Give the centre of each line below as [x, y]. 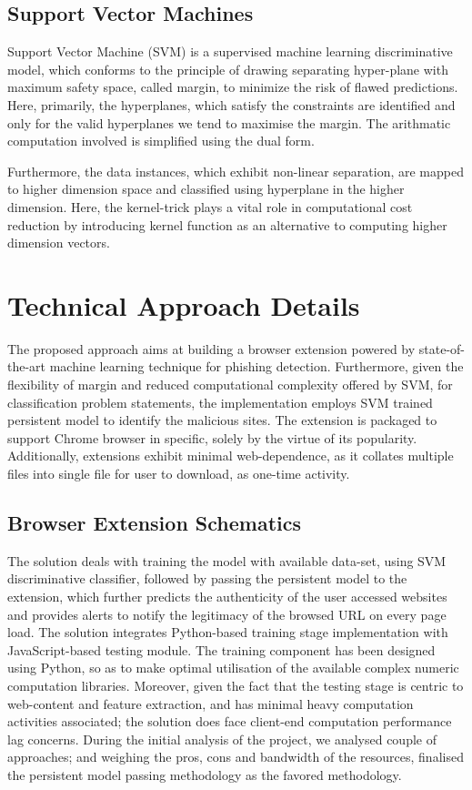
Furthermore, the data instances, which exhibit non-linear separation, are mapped [236, 171]
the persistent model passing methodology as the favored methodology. [205, 774]
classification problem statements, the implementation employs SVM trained [220, 402]
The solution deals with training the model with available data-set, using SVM [227, 560]
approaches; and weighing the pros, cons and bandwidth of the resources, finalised [236, 757]
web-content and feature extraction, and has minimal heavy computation [211, 703]
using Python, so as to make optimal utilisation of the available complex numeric [233, 668]
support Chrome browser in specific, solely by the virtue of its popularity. [212, 437]
